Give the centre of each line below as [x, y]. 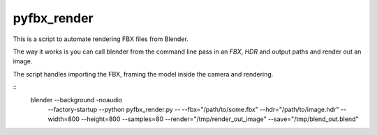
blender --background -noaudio [76, 100]
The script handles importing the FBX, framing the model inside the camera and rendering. [143, 74]
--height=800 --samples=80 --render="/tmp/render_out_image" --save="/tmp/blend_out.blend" [220, 119]
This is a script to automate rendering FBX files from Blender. [101, 39]
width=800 [64, 119]
